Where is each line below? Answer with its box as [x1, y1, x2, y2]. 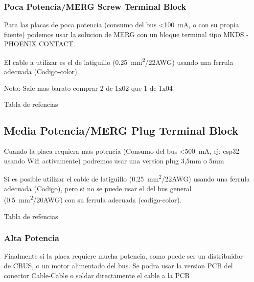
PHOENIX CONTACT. [4, 39, 75, 49]
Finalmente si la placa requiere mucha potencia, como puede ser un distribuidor [4, 251, 243, 261]
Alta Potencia [4, 232, 60, 244]
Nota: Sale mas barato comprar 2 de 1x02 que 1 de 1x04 [4, 82, 173, 93]
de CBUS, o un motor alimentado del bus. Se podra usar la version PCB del [4, 260, 233, 270]
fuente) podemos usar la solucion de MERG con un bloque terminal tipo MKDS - [4, 29, 249, 39]
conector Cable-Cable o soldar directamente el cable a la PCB [4, 270, 190, 280]
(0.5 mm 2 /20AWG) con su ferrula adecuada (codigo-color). [4, 193, 182, 204]
